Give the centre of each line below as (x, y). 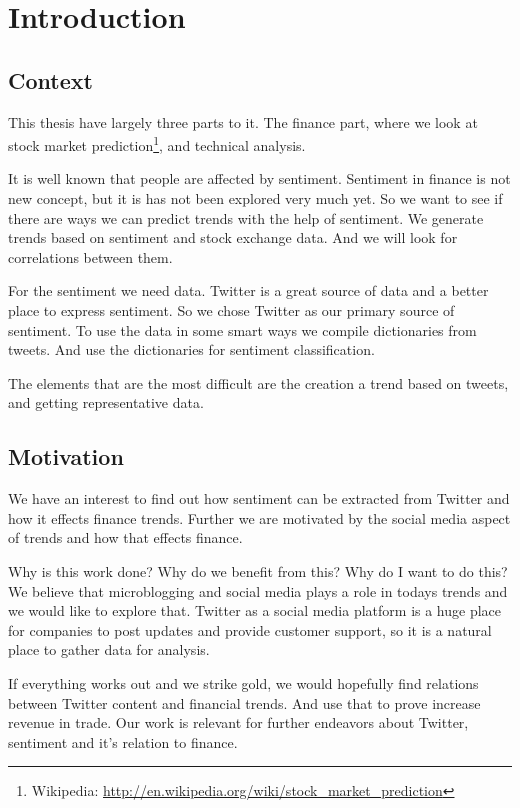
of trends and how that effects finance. (125, 537)
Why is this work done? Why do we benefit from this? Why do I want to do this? (258, 570)
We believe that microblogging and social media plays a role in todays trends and (258, 590)
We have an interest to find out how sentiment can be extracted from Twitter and (259, 498)
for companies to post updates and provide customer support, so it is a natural (250, 629)
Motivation (66, 456)
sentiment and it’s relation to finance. (123, 741)
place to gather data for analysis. (109, 649)
